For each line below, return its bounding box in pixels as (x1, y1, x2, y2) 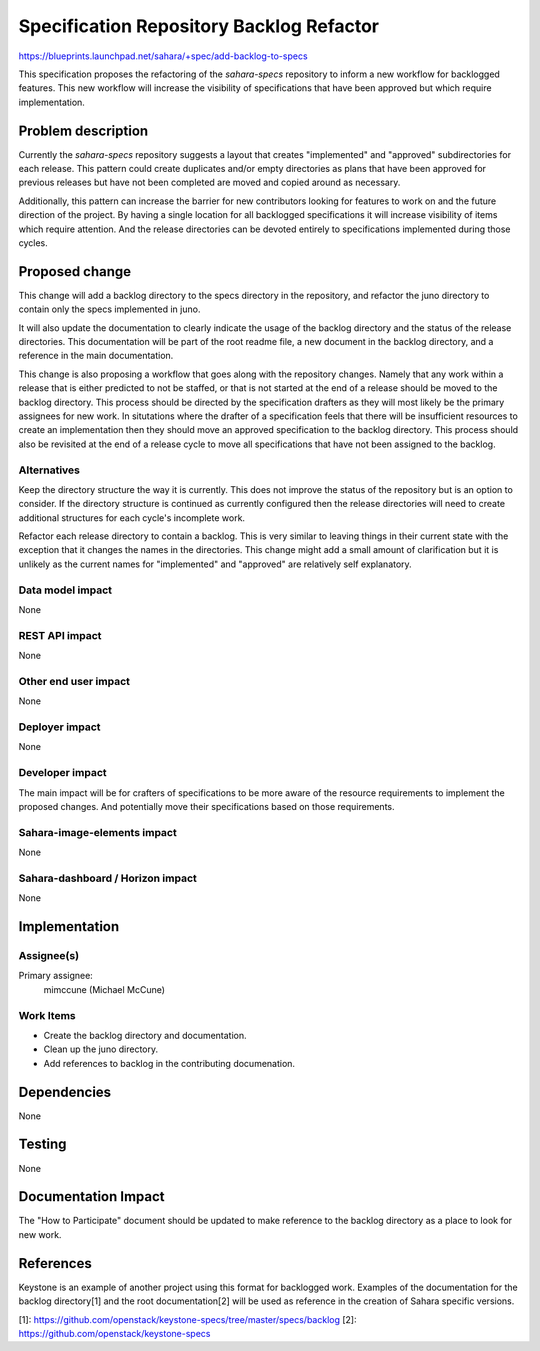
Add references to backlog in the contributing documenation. (43, 1057, 295, 1069)
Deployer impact (18, 720, 101, 734)
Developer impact (18, 766, 107, 780)
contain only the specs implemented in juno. (18, 303, 201, 315)
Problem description (18, 122, 149, 139)
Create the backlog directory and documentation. (43, 1029, 247, 1041)
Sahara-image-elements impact (18, 825, 177, 839)
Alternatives (18, 463, 80, 477)
